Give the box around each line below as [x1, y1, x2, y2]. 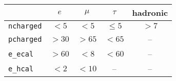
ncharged [8, 22, 42, 30]
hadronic [132, 7, 168, 18]
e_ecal [8, 49, 34, 58]
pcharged [8, 35, 42, 43]
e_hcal [8, 64, 34, 73]
